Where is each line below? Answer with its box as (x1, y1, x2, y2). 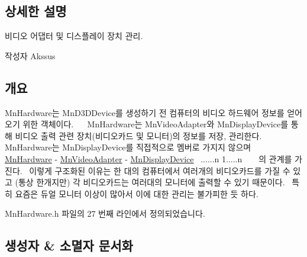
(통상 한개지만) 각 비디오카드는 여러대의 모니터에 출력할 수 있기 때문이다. (15, 176, 285, 188)
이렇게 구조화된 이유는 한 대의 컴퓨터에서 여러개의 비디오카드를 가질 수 (29, 164, 290, 176)
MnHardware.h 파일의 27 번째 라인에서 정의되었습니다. (5, 207, 205, 220)
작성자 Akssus (5, 49, 56, 62)
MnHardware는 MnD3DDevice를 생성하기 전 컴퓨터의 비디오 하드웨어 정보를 (5, 106, 285, 118)
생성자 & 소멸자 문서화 (5, 236, 133, 255)
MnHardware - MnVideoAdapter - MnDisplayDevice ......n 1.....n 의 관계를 (5, 152, 292, 165)
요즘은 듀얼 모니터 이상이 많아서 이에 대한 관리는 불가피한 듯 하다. (15, 187, 258, 200)
